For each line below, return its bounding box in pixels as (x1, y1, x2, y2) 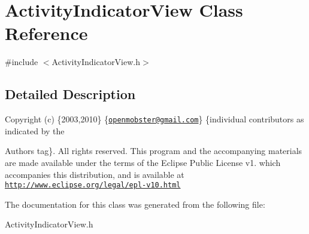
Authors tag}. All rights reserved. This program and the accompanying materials (5, 144, 302, 157)
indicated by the (5, 124, 65, 137)
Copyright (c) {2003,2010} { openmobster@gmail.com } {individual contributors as (5, 113, 304, 125)
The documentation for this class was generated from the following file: (5, 198, 265, 210)
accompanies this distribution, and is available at (5, 168, 184, 180)
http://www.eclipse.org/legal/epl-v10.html (5, 181, 181, 190)
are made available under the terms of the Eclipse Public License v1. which (5, 156, 281, 168)
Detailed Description (5, 85, 136, 103)
